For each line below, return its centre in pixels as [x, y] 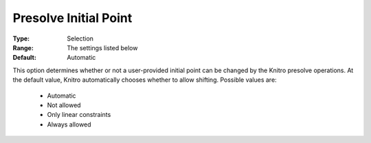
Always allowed [69, 124]
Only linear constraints [79, 115]
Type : [21, 38]
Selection [80, 38]
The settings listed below [102, 47]
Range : [23, 47]
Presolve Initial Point [72, 18]
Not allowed [64, 105]
